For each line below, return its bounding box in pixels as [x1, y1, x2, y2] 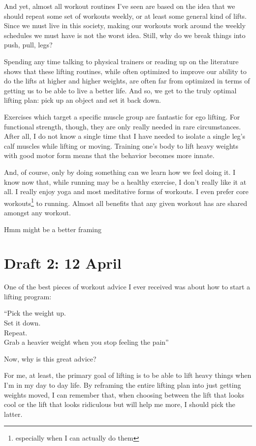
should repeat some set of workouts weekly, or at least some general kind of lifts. [4, 10, 247, 21]
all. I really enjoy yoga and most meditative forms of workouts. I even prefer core [4, 186, 249, 197]
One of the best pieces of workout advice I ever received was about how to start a [4, 282, 251, 292]
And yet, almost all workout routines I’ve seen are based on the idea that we [4, 1, 235, 11]
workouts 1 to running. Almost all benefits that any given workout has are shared [4, 196, 248, 208]
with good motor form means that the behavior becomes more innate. [4, 150, 215, 161]
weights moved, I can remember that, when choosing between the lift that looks [4, 389, 244, 400]
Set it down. [4, 318, 41, 328]
